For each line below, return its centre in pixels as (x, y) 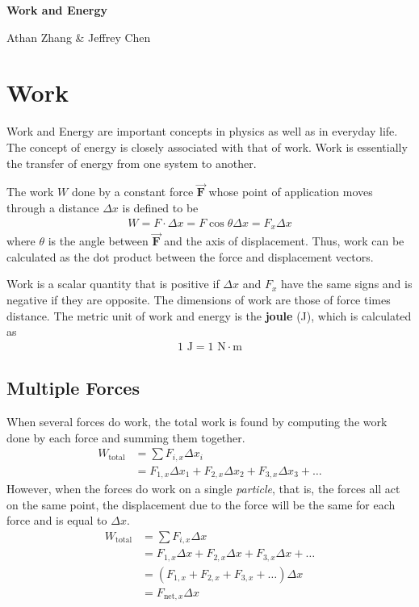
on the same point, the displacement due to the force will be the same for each (201, 504)
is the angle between (98, 241)
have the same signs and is (347, 284)
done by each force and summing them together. (126, 437)
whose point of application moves (291, 192)
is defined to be (160, 207)
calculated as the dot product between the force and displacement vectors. (190, 256)
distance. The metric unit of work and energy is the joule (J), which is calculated (209, 315)
